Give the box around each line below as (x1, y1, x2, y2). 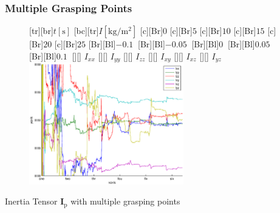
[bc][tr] (73, 24, 99, 37)
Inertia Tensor (5, 195, 58, 208)
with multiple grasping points (70, 195, 180, 208)
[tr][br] (29, 24, 53, 37)
